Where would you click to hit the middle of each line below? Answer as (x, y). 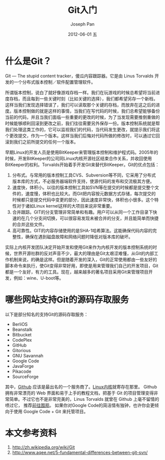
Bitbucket (22, 335)
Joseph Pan (82, 24)
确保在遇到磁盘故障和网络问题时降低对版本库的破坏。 (79, 237)
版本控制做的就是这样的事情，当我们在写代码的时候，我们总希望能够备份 (87, 111)
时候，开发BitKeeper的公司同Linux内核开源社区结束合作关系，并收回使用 (79, 158)
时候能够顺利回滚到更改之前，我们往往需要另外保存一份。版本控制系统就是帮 (82, 123)
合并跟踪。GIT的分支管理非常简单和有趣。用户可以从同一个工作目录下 (82, 212)
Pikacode (22, 371)
